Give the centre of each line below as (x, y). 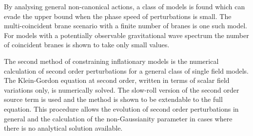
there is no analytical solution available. (63, 128)
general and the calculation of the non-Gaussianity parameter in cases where (118, 118)
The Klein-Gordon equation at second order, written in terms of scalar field (117, 80)
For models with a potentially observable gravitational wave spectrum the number (126, 35)
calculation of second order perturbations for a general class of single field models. (126, 70)
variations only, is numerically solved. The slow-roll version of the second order (122, 89)
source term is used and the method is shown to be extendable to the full (113, 99)
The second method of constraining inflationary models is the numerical (111, 61)
